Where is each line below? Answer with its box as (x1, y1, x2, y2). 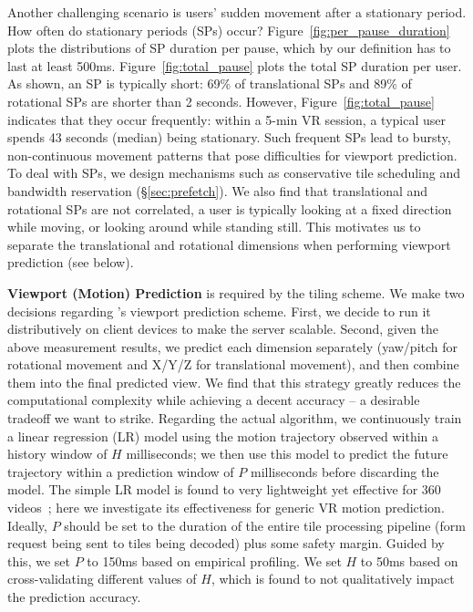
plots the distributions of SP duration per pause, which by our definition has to (7, 38, 451, 57)
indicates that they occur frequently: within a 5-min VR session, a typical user (7, 109, 446, 129)
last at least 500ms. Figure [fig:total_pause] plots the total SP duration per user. (7, 56, 462, 75)
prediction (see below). (7, 253, 134, 272)
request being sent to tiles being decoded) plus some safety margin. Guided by (7, 534, 445, 553)
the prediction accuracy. (7, 587, 141, 606)
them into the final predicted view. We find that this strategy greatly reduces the (7, 372, 461, 391)
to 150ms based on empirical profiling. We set (87, 551, 342, 570)
